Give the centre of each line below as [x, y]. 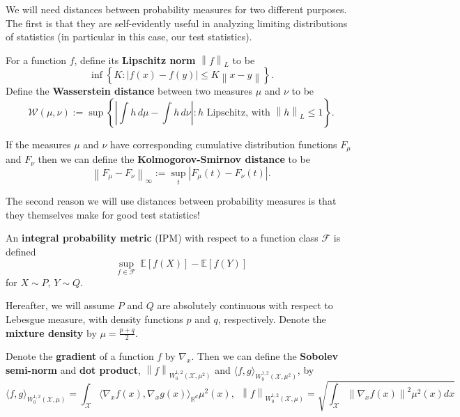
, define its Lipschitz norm [135, 60]
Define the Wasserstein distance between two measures [129, 91]
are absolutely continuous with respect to [245, 305]
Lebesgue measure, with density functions [94, 319]
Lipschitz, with [238, 112]
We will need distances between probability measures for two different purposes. [176, 9]
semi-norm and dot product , [73, 370]
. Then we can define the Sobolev [265, 356]
